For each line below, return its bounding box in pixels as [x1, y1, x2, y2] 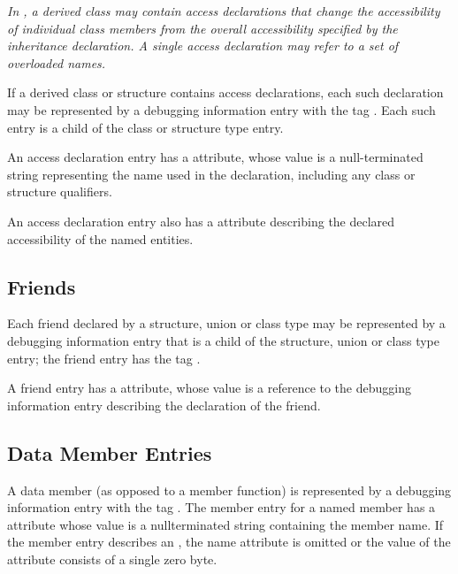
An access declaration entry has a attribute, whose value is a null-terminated [7, 148, 424, 166]
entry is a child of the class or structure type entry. [7, 118, 284, 136]
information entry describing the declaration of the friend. [7, 395, 321, 414]
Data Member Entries [7, 439, 212, 466]
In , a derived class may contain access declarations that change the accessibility [7, 2, 440, 19]
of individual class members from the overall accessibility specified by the [7, 19, 398, 37]
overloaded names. [7, 53, 106, 72]
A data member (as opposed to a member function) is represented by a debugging [7, 480, 452, 499]
